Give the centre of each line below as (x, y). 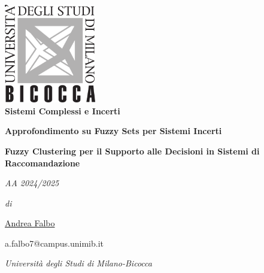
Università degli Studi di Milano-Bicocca (78, 263)
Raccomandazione (43, 163)
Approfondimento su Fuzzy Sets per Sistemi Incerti (113, 131)
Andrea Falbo (30, 223)
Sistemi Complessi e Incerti (63, 110)
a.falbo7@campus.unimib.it (54, 243)
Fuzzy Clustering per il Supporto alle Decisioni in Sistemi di (132, 151)
